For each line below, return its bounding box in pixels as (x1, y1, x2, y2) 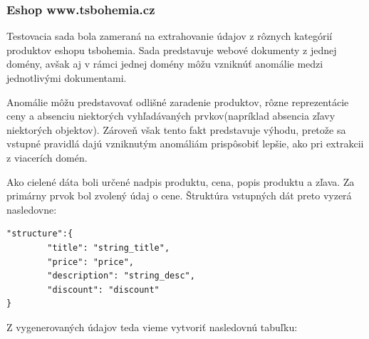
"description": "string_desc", (47, 271, 195, 281)
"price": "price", (47, 256, 134, 267)
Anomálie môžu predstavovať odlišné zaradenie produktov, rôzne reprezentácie (6, 94, 349, 109)
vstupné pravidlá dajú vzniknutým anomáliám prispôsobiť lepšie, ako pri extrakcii (6, 136, 364, 151)
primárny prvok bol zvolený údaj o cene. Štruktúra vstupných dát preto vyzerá (6, 188, 352, 203)
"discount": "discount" (47, 284, 160, 295)
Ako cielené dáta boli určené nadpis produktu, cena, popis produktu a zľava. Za (6, 174, 355, 189)
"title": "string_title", (47, 242, 170, 253)
